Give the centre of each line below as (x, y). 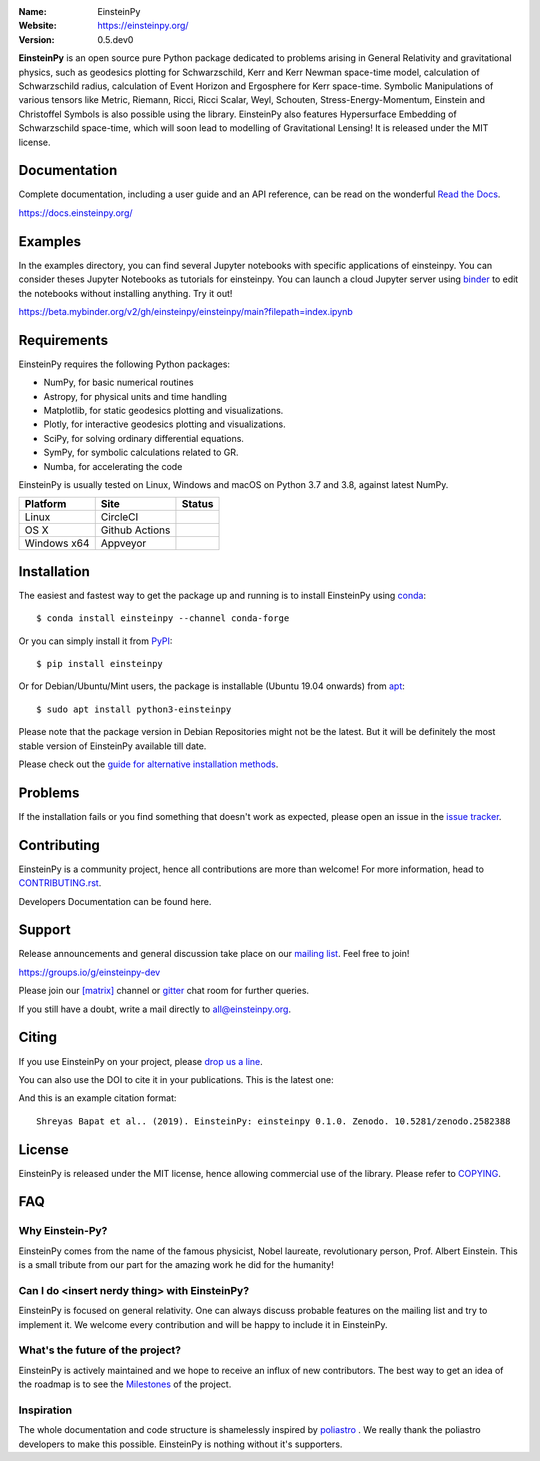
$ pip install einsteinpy (100, 663)
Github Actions (135, 530)
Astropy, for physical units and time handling (135, 396)
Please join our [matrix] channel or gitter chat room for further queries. (164, 991)
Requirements (63, 340)
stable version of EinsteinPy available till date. (112, 746)
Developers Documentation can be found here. (115, 901)
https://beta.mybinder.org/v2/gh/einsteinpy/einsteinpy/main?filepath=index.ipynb (186, 311)
